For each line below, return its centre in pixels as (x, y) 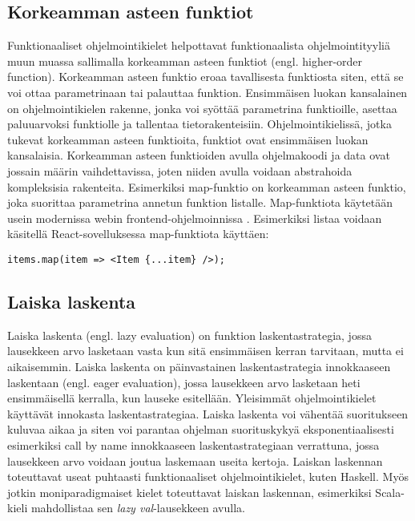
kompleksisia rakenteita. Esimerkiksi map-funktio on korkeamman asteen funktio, (207, 186)
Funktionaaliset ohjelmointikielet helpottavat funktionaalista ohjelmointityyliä (199, 45)
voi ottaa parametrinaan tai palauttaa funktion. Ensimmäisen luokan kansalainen (207, 92)
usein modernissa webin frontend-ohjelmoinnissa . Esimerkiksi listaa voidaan (195, 218)
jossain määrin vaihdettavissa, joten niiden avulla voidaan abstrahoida (180, 170)
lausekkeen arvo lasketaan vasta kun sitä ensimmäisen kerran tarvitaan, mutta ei (205, 351)
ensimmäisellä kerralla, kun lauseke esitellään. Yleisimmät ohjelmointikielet (192, 398)
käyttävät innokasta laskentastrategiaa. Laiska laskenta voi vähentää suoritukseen (208, 413)
